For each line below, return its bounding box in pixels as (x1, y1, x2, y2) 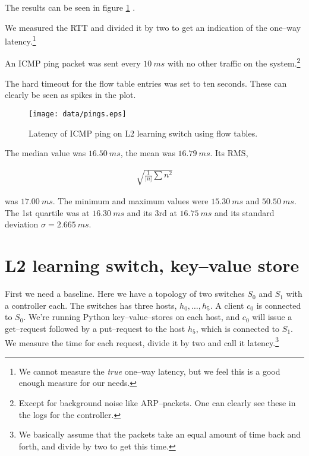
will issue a (252, 311, 292, 323)
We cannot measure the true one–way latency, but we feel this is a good (18, 365, 280, 377)
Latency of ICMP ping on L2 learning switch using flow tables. (29, 126, 258, 139)
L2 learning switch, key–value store (5, 253, 299, 277)
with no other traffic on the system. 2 (167, 55, 301, 69)
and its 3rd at (127, 206, 177, 218)
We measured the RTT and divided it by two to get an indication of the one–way (5, 21, 301, 33)
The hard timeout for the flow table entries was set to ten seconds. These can (5, 77, 287, 89)
